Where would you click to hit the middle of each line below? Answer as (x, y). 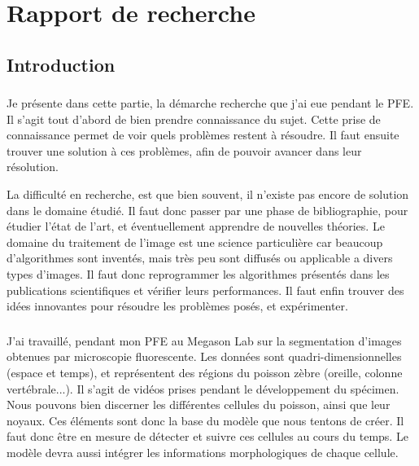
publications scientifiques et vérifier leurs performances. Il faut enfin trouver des (205, 290)
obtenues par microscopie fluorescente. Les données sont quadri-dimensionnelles (204, 356)
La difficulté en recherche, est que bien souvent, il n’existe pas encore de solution (208, 194)
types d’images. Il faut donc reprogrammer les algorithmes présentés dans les (198, 274)
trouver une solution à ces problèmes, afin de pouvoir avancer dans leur (184, 150)
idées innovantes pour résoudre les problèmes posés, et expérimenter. (177, 306)
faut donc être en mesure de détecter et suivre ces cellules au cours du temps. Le (207, 436)
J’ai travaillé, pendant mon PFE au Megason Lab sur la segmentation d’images (204, 340)
